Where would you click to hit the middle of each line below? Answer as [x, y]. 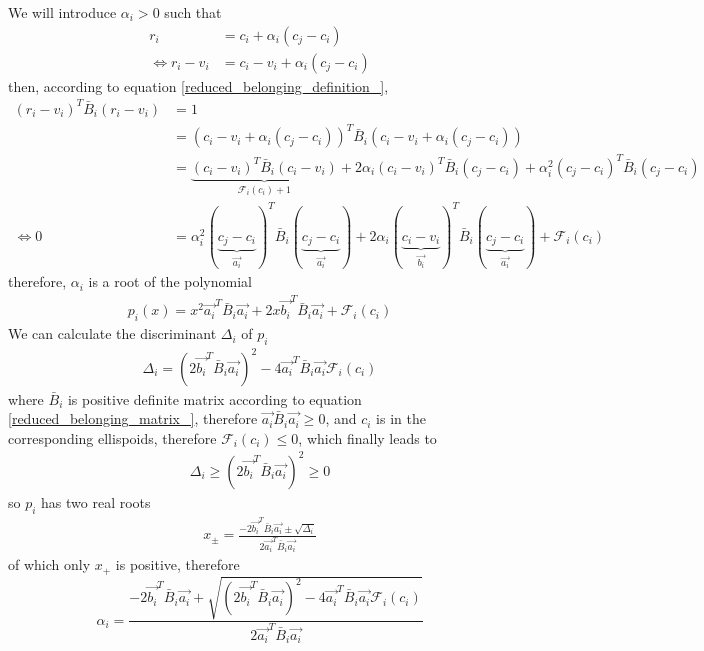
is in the [401, 418]
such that [193, 12]
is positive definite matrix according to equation [214, 398]
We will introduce [62, 12]
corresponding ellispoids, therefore [112, 437]
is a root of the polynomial [170, 281]
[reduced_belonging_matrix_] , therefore [133, 418]
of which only [49, 564]
